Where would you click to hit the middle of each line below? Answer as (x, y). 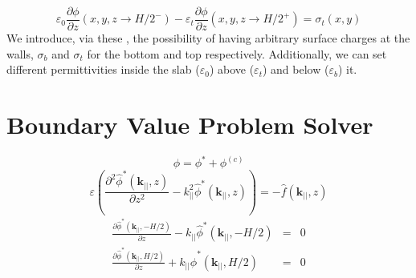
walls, (20, 53)
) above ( (232, 69)
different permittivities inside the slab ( (103, 69)
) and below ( (296, 69)
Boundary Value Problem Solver (190, 125)
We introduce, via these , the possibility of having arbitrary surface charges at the (208, 38)
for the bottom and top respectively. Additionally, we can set (237, 53)
